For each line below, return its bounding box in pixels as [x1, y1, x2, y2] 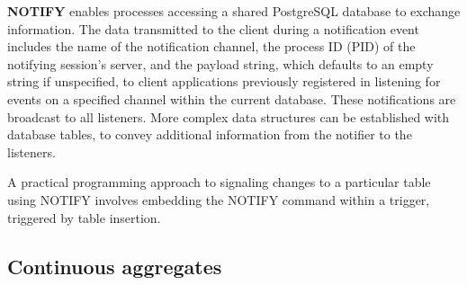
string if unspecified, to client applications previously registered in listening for [7, 72, 441, 91]
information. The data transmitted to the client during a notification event [7, 19, 419, 38]
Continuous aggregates [7, 252, 222, 280]
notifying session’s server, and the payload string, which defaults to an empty [7, 54, 434, 73]
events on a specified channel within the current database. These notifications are [7, 89, 456, 108]
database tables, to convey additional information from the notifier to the [7, 125, 412, 144]
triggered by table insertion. [7, 208, 161, 227]
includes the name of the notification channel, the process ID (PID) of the [7, 37, 416, 56]
